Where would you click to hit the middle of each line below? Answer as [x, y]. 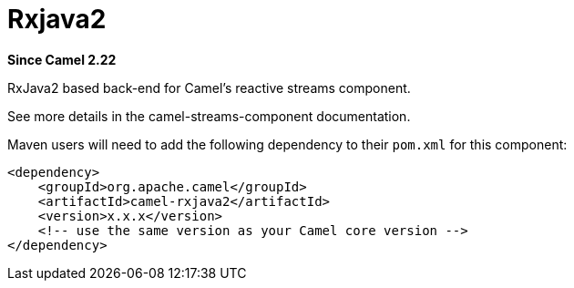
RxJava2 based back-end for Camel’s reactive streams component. [209, 87]
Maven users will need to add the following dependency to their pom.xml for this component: [287, 144]
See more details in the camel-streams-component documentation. [209, 116]
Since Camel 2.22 [62, 59]
